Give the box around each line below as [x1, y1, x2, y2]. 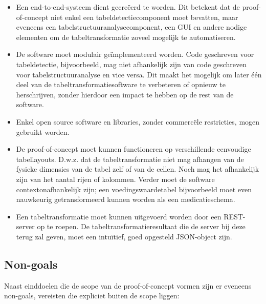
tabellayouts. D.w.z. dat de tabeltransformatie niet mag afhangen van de [16, 153, 244, 164]
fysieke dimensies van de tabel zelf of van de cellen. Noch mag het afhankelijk [16, 164, 259, 174]
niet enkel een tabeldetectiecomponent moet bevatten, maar [51, 11, 238, 22]
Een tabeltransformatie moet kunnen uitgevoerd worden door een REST [16, 211, 243, 221]
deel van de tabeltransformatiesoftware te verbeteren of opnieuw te [16, 79, 226, 90]
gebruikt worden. [16, 126, 70, 137]
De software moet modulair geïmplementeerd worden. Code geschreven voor [16, 49, 254, 59]
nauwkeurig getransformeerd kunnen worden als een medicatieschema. [16, 194, 235, 205]
